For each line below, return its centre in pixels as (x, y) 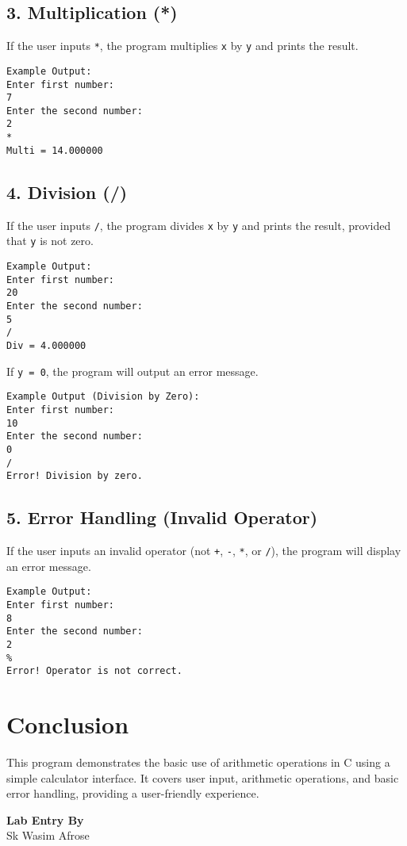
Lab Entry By (45, 819)
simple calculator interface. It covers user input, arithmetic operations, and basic (203, 777)
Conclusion (68, 724)
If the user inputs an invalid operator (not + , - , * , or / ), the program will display (204, 551)
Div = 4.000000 (46, 345)
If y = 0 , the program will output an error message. (132, 371)
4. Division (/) (67, 191)
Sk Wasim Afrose (48, 835)
